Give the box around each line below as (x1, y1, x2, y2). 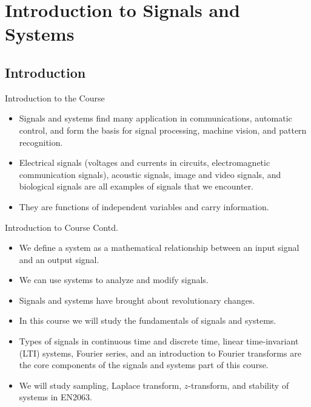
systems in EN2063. (19, 391, 92, 403)
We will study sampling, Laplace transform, (19, 378, 182, 391)
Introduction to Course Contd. (5, 221, 118, 233)
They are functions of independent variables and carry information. (19, 200, 269, 213)
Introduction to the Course (5, 91, 105, 104)
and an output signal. (19, 253, 99, 265)
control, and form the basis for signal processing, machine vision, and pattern (19, 123, 307, 136)
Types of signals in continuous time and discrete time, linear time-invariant (19, 335, 299, 347)
